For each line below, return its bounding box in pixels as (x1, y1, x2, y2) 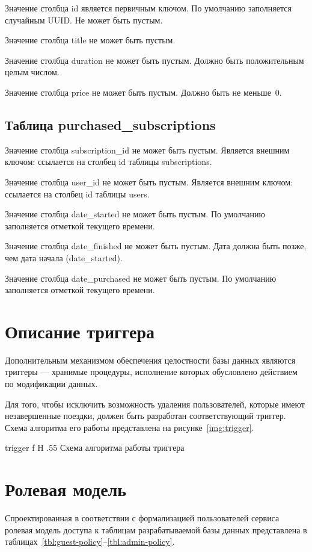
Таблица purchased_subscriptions (5, 115, 216, 134)
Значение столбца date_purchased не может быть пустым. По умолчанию (5, 271, 277, 284)
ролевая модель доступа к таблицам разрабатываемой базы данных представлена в (5, 523, 307, 536)
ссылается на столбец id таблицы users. (5, 187, 150, 200)
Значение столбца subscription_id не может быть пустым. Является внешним (5, 143, 290, 156)
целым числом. (5, 66, 60, 78)
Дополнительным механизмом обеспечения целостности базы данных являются (5, 353, 296, 366)
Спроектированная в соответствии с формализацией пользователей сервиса (5, 512, 280, 524)
